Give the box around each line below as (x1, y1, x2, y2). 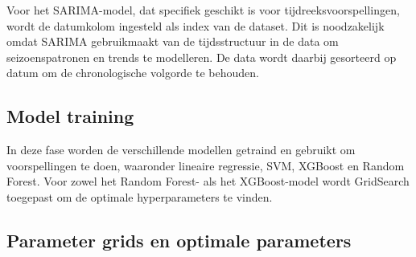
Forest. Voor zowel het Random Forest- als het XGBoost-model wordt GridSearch (6, 173, 410, 190)
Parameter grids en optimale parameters (6, 227, 352, 252)
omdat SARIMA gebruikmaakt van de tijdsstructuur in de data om (6, 33, 339, 50)
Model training (6, 104, 134, 128)
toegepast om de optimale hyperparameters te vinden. (6, 188, 273, 205)
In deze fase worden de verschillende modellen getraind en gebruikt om (6, 141, 356, 158)
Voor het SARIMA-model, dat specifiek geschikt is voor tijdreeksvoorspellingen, (6, 2, 400, 18)
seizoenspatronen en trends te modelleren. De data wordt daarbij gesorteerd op (6, 48, 397, 65)
